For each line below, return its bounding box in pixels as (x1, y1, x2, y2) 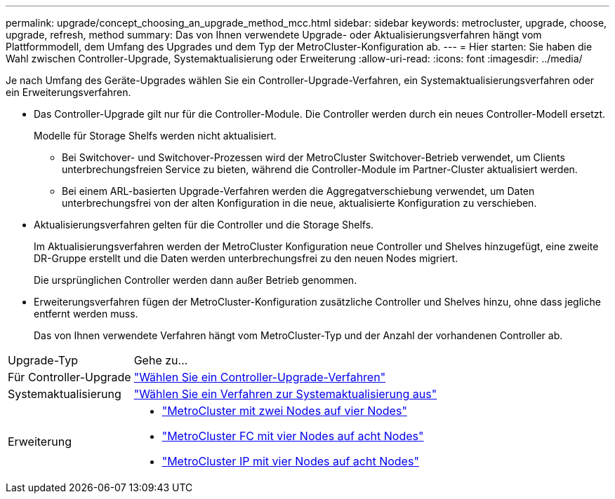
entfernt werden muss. (34, 308, 138, 320)
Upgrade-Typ (8, 353, 78, 367)
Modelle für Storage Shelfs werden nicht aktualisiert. (34, 130, 277, 142)
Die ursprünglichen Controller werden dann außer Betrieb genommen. (34, 274, 357, 286)
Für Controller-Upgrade (8, 370, 131, 384)
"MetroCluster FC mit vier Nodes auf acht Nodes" (161, 429, 424, 443)
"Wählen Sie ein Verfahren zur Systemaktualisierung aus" (133, 387, 437, 401)
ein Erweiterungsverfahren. (6, 86, 131, 98)
